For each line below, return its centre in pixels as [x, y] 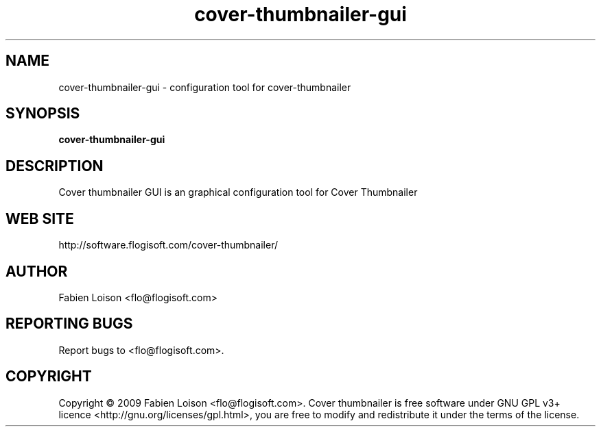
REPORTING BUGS [69, 324]
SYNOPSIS [43, 114]
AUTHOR [37, 271]
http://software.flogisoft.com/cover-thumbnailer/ [168, 245]
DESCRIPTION [55, 166]
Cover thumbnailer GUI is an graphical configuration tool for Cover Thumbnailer [238, 192]
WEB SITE [40, 218]
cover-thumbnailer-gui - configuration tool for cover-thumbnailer [205, 87]
